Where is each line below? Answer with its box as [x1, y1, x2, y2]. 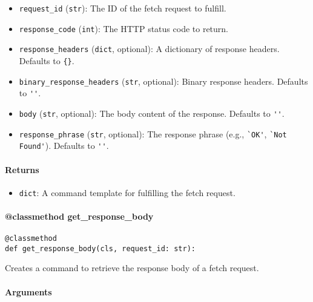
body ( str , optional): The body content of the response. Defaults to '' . [19, 107, 285, 119]
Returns [5, 163, 39, 176]
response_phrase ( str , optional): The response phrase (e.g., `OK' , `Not [19, 127, 287, 140]
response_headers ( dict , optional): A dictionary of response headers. [19, 42, 280, 55]
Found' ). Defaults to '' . [19, 139, 109, 152]
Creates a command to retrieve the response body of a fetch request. [5, 261, 259, 274]
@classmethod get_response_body [5, 209, 154, 222]
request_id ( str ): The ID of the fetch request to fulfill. [19, 2, 226, 14]
